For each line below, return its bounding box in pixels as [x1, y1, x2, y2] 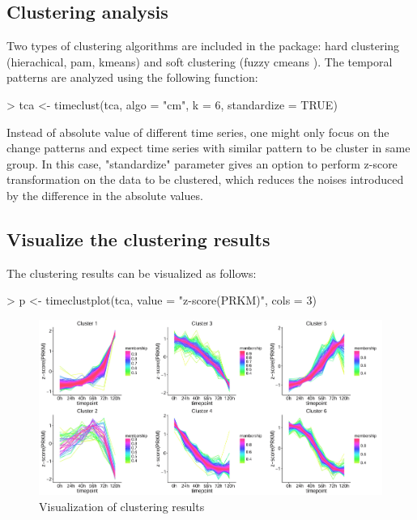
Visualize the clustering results [6, 226, 270, 251]
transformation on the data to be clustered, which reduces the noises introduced [6, 171, 404, 188]
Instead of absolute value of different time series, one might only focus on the [6, 123, 389, 140]
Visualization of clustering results [39, 497, 205, 514]
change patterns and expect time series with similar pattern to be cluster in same [6, 139, 411, 156]
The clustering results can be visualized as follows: [6, 264, 257, 281]
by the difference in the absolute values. [6, 186, 203, 203]
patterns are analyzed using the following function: [6, 69, 258, 86]
